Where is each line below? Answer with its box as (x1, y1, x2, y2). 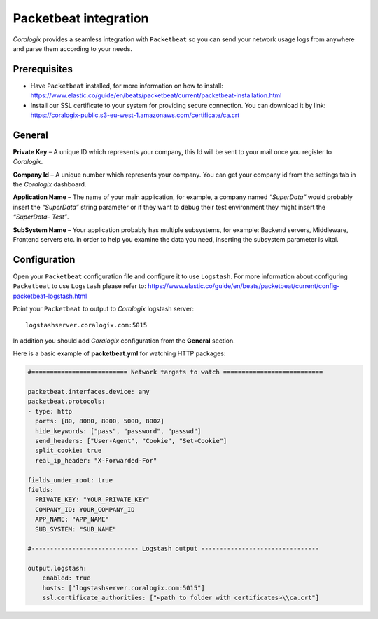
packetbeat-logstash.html (13, 292, 87, 300)
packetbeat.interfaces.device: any (27, 388, 150, 396)
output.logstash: (27, 564, 87, 573)
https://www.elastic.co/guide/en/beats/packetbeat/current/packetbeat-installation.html (30, 91, 282, 100)
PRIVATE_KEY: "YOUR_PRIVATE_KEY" (35, 496, 150, 504)
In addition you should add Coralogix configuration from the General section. (13, 336, 236, 345)
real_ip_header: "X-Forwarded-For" (35, 456, 157, 464)
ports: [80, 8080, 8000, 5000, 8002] (35, 417, 164, 426)
